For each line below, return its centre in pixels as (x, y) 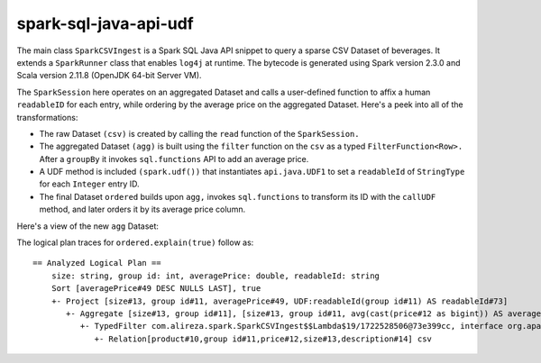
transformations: (47, 117)
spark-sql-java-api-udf (105, 23)
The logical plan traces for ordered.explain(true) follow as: (135, 242)
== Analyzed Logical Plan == (97, 263)
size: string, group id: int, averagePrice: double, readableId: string (215, 276)
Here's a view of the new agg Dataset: (88, 226)
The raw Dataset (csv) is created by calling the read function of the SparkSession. (199, 133)
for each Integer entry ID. (89, 184)
